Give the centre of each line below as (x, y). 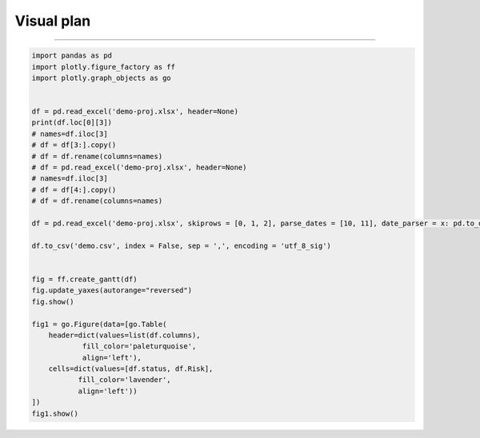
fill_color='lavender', (124, 380)
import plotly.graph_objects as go (101, 78)
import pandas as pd (72, 56)
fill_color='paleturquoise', (139, 346)
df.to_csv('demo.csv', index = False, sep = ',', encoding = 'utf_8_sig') (182, 245)
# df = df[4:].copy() (74, 189)
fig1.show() (55, 413)
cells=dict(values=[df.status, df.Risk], (131, 369)
